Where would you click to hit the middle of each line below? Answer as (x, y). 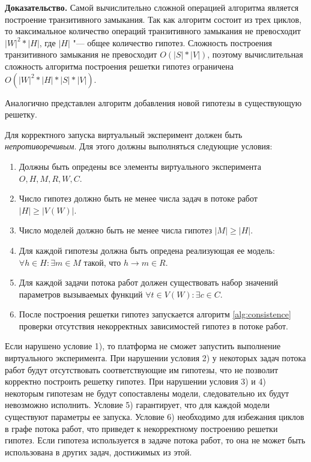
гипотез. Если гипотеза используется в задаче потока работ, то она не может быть (155, 440)
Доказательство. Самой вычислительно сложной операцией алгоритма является (152, 7)
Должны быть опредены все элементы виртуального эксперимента (140, 166)
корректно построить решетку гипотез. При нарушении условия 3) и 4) (135, 381)
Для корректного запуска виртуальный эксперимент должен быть (124, 134)
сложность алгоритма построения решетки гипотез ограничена (119, 66)
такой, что (102, 262)
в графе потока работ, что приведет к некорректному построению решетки (141, 428)
